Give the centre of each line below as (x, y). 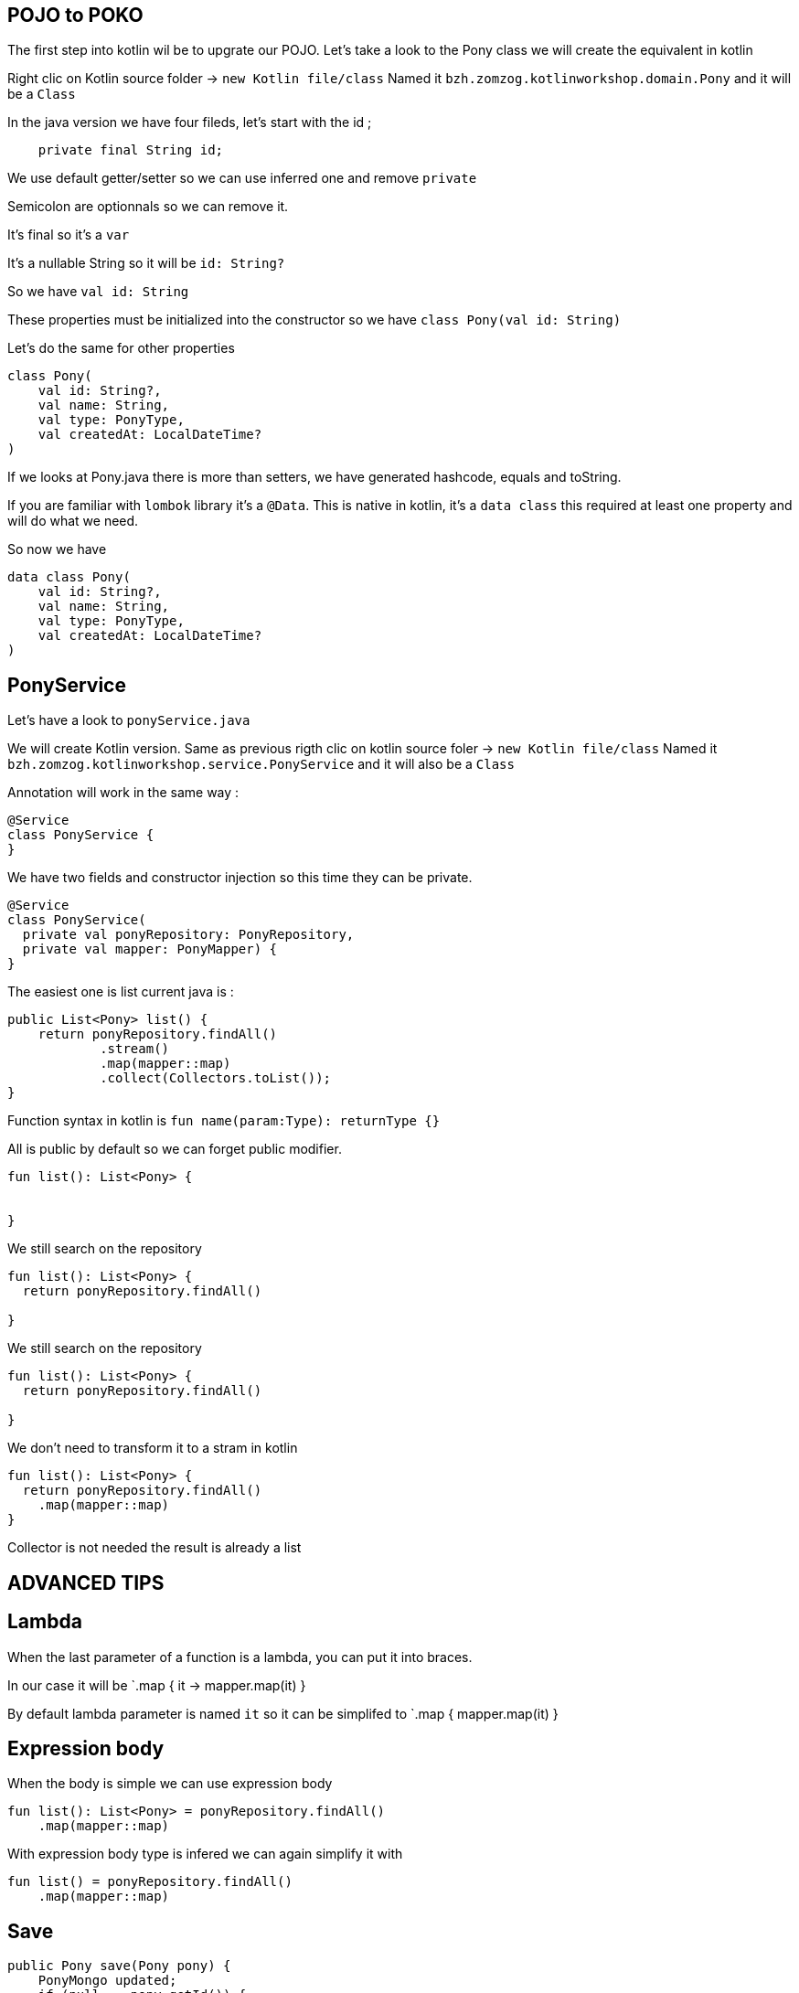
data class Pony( (69, 577)
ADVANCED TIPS (86, 1583)
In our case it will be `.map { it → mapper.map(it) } (157, 1685)
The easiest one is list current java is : (121, 992)
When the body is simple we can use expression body (170, 1784)
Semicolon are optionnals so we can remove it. (148, 207)
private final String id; (131, 150)
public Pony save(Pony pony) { (119, 1966)
